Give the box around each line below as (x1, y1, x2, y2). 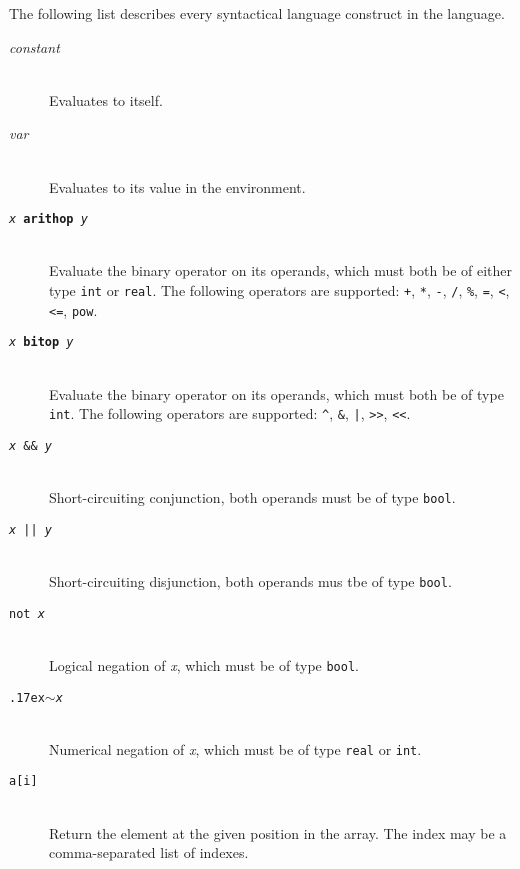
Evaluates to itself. (49, 89, 163, 110)
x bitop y (9, 335, 74, 350)
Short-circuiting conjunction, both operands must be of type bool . (49, 487, 456, 508)
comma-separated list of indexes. (49, 842, 249, 863)
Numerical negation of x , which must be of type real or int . (49, 738, 422, 759)
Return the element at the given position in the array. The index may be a (49, 822, 507, 843)
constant (9, 36, 60, 57)
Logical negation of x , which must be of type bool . (49, 654, 359, 675)
